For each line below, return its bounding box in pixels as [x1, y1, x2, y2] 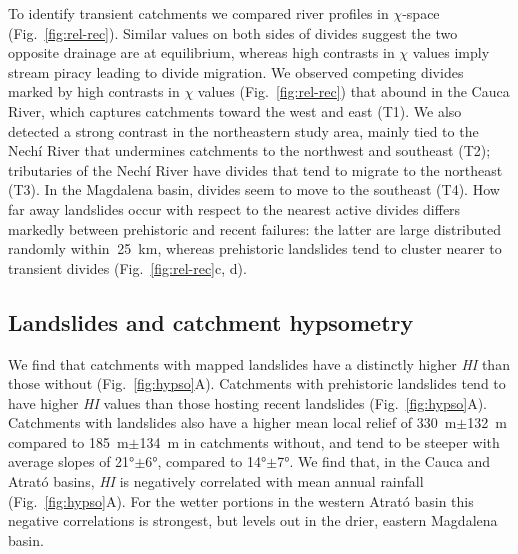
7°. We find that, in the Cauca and [277, 451, 491, 472]
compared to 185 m [8, 431, 129, 452]
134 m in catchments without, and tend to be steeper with [139, 431, 500, 452]
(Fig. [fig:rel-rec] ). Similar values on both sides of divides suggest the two [8, 22, 458, 43]
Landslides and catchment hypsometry [8, 306, 414, 337]
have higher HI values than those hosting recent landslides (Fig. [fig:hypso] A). [8, 392, 487, 413]
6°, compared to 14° [145, 451, 267, 472]
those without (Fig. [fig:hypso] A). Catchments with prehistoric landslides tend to [8, 373, 506, 394]
